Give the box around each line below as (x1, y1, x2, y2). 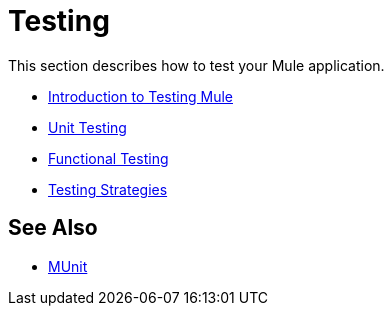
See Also (8, 215, 98, 241)
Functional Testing (48, 149, 169, 167)
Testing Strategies (48, 180, 168, 198)
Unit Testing (48, 118, 127, 136)
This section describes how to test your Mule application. (8, 56, 385, 74)
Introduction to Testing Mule (48, 87, 233, 105)
